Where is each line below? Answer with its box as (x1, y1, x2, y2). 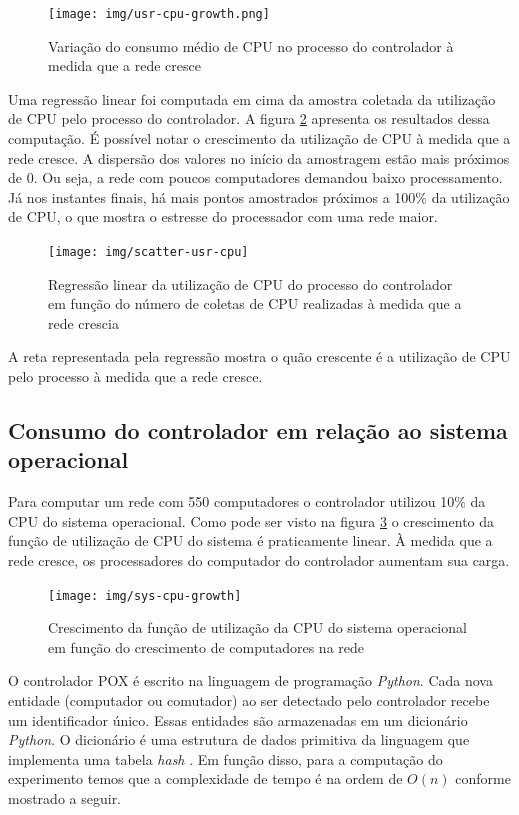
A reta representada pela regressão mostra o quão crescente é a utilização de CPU (8, 346, 511, 367)
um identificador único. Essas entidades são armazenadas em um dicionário (8, 709, 468, 730)
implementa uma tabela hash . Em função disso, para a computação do (8, 748, 443, 769)
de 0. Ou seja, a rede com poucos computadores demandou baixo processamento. (8, 167, 503, 188)
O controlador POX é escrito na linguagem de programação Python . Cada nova (8, 670, 493, 691)
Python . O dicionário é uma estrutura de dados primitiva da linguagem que (8, 729, 470, 750)
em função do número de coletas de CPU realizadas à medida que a (48, 293, 462, 314)
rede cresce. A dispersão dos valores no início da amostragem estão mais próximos (8, 147, 510, 168)
